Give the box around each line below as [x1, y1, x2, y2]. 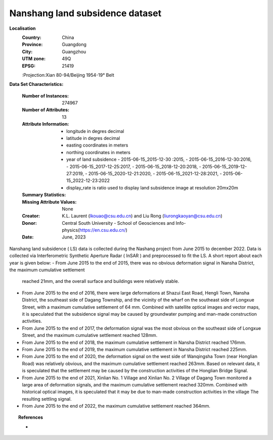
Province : [22, 41, 43, 47]
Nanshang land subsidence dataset [9, 8, 162, 19]
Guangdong [62, 41, 87, 47]
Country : [22, 34, 41, 40]
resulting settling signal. [22, 396, 72, 402]
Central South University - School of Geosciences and [62, 220, 175, 226]
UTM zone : [22, 56, 46, 62]
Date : [22, 234, 34, 240]
